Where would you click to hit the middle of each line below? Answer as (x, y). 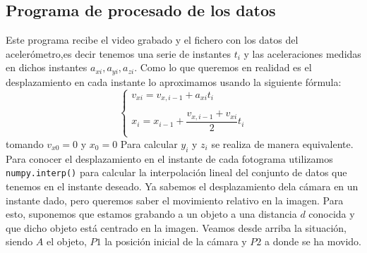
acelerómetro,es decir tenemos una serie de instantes (118, 53)
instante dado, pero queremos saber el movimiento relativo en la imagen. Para (175, 200)
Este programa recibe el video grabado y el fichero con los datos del (152, 40)
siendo (19, 241)
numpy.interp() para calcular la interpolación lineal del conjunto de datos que (176, 172)
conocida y (332, 214)
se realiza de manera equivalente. (282, 143)
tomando (25, 143)
